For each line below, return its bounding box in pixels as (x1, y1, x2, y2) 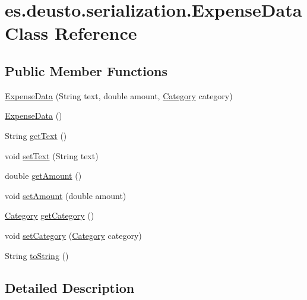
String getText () (5, 129, 67, 141)
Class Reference (5, 21, 137, 45)
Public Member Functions (5, 61, 167, 80)
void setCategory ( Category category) (5, 229, 142, 241)
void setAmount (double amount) (5, 189, 126, 201)
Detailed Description (5, 278, 135, 296)
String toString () (5, 249, 69, 261)
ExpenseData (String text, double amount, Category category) (5, 89, 233, 102)
